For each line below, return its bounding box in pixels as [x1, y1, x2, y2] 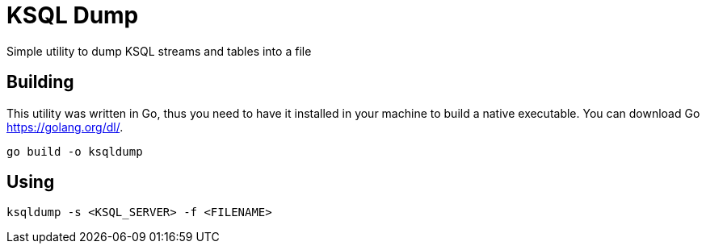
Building [6, 72, 74, 93]
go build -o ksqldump [6, 144, 143, 158]
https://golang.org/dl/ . [6, 119, 124, 134]
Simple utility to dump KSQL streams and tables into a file [6, 44, 312, 58]
